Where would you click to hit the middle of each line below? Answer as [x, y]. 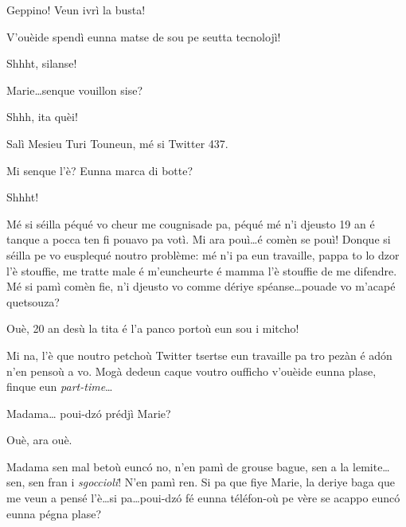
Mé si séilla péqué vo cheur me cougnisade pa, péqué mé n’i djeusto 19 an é [191, 223]
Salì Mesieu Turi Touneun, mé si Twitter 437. [117, 143]
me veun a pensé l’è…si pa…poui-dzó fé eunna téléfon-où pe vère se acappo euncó [203, 498]
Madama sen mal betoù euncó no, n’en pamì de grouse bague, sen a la [178, 466]
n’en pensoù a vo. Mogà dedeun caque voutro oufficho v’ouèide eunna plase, [191, 371]
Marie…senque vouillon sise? [75, 90]
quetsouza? [33, 301]
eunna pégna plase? [54, 513]
